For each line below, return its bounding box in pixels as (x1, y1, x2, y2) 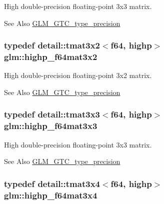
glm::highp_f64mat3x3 (4, 119, 97, 132)
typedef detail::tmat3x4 (4, 177, 100, 189)
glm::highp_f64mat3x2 (4, 50, 97, 63)
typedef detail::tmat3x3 (4, 108, 100, 120)
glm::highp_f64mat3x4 (4, 188, 97, 201)
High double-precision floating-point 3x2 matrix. (4, 70, 152, 80)
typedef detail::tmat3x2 (4, 39, 100, 51)
